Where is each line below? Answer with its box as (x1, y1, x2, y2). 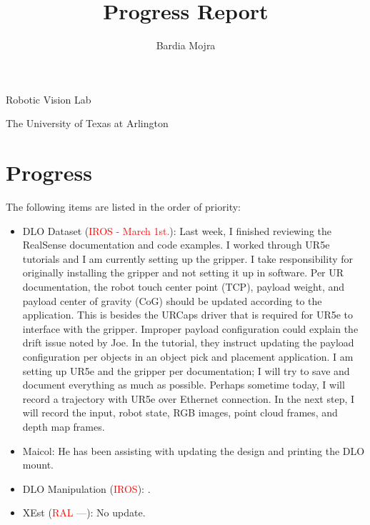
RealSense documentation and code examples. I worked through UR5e (22, 237, 330, 252)
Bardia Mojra (156, 38, 216, 53)
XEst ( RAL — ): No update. (22, 505, 146, 520)
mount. (22, 457, 54, 472)
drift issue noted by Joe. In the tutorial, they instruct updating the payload (22, 335, 354, 350)
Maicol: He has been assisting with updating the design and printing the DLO (22, 443, 365, 458)
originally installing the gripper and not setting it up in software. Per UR (22, 265, 344, 280)
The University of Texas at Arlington (6, 116, 169, 131)
